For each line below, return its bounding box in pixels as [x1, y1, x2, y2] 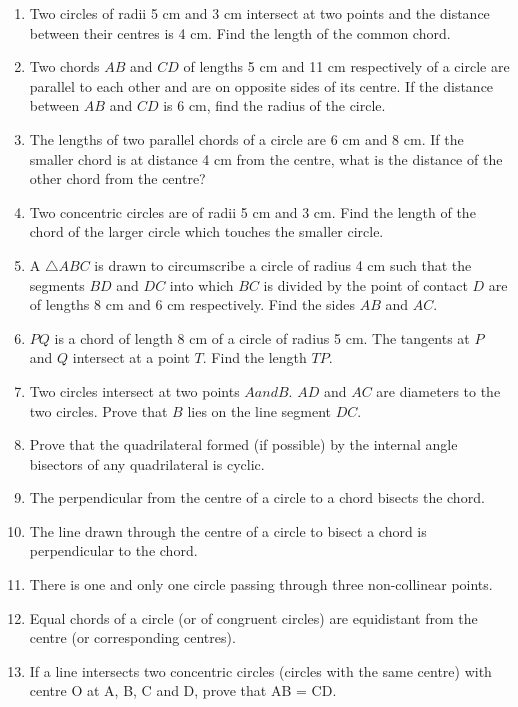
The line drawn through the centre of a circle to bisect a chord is [29, 520, 427, 541]
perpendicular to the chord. [29, 540, 198, 561]
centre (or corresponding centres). [29, 627, 236, 648]
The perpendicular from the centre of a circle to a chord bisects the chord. [29, 487, 485, 508]
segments [29, 274, 85, 295]
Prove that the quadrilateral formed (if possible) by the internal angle [29, 434, 458, 455]
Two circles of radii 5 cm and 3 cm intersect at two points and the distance [29, 3, 490, 23]
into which [169, 274, 234, 295]
